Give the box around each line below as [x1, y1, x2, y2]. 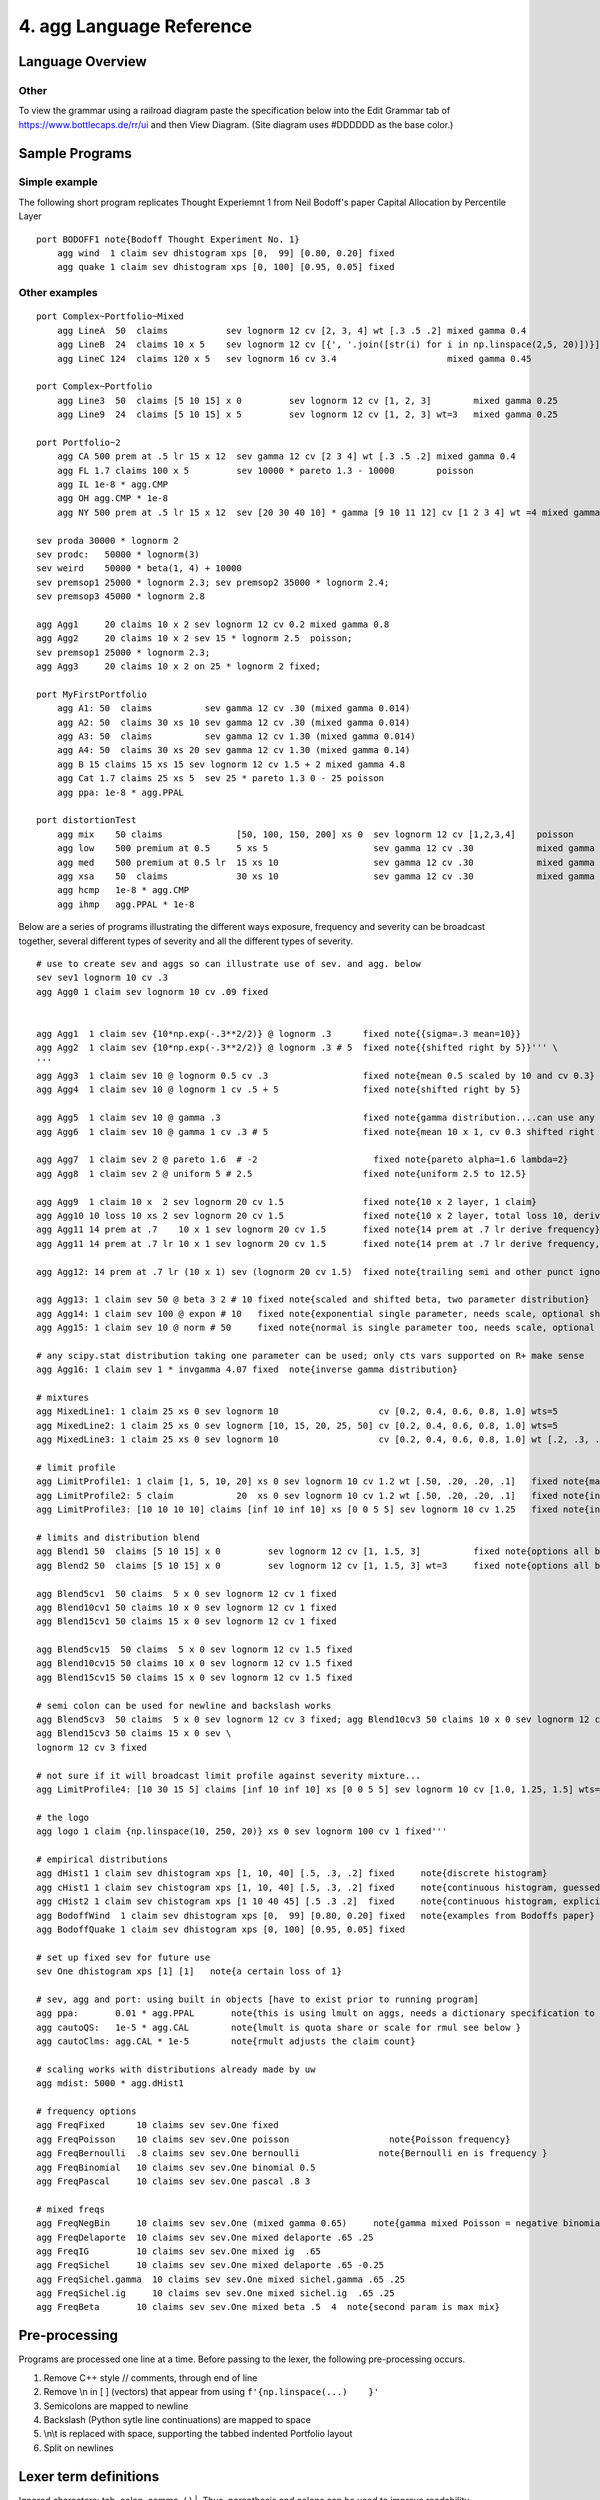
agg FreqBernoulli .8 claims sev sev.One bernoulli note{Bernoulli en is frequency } [36, 2148, 548, 2159]
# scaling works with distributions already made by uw [36, 2063, 316, 2075]
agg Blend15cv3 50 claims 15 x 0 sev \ [36, 1728, 232, 1739]
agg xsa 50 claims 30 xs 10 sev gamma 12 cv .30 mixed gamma [56, 871, 595, 882]
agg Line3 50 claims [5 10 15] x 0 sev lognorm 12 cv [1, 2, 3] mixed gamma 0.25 [56, 395, 559, 406]
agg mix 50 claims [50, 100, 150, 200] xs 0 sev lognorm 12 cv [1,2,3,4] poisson [56, 828, 574, 840]
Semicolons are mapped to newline [43, 2400, 189, 2412]
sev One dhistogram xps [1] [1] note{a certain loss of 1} [36, 1966, 342, 1977]
